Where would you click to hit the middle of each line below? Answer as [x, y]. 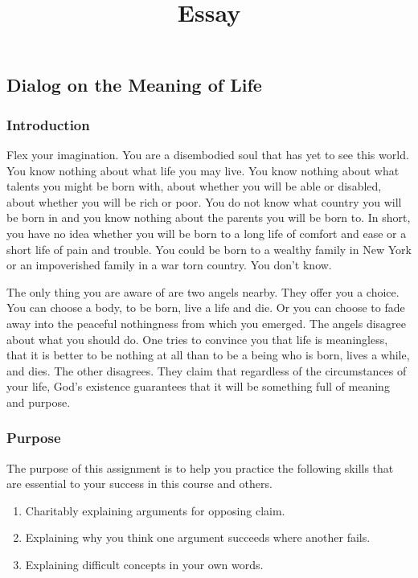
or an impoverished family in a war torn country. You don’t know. [169, 265]
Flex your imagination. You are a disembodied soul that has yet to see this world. [208, 154]
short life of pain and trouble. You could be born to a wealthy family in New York [209, 249]
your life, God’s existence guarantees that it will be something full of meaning [198, 386]
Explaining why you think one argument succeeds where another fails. [198, 537]
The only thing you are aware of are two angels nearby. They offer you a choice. [203, 291]
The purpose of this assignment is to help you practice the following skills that [200, 467]
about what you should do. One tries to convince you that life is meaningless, [197, 339]
